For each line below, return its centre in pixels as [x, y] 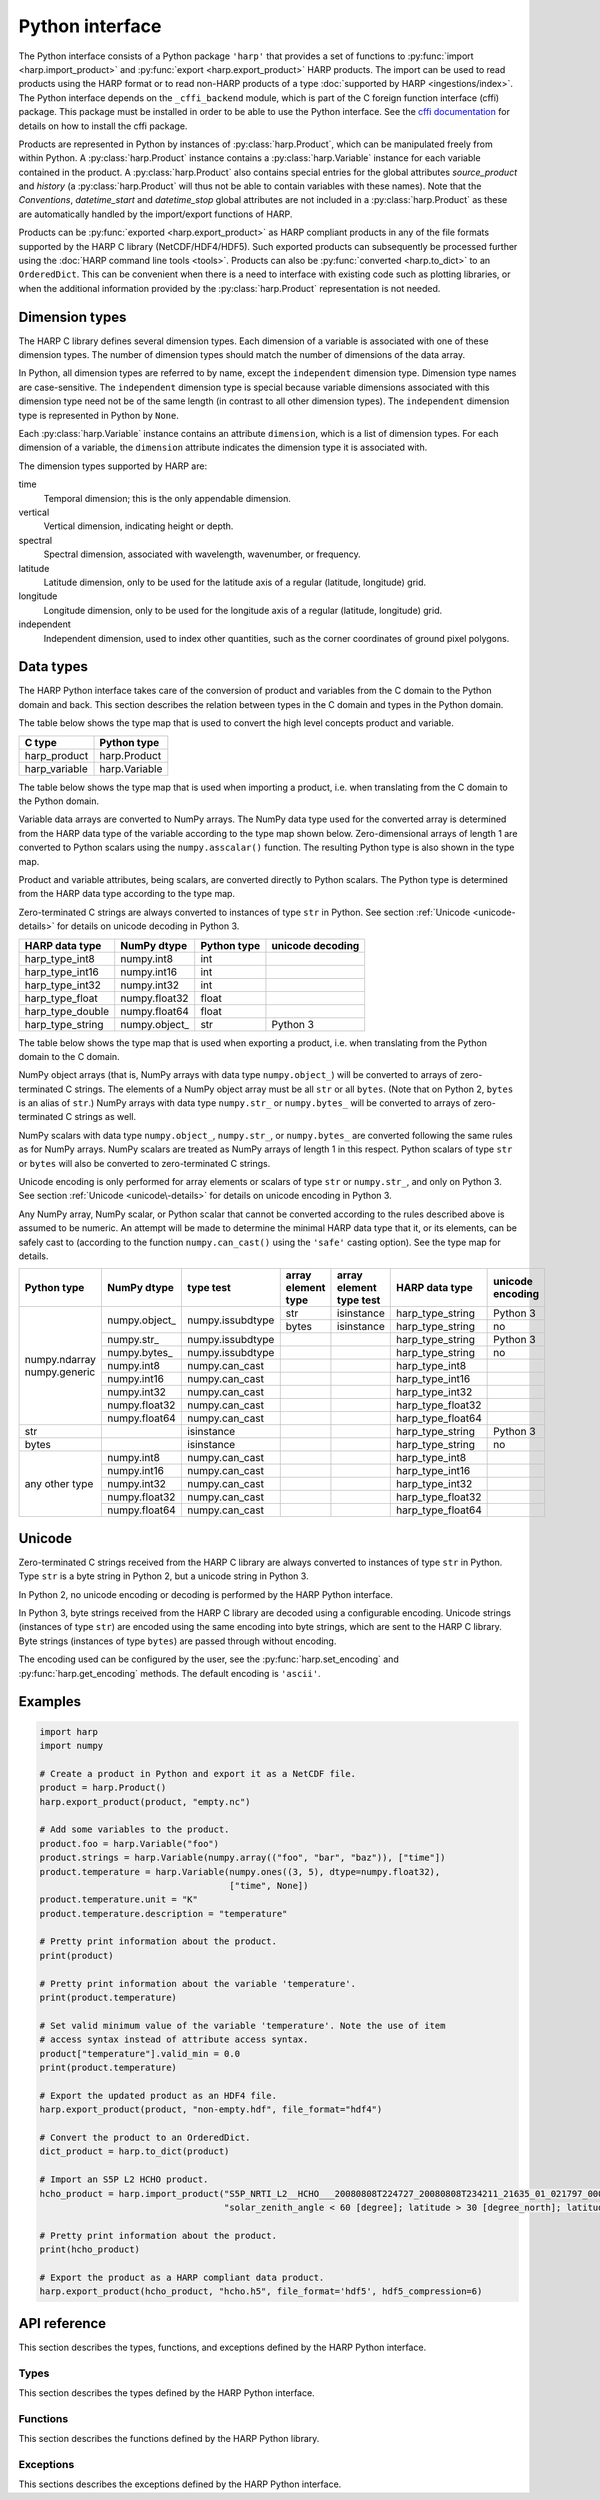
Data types [53, 666]
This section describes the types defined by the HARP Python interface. [166, 2392]
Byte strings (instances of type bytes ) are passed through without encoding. [177, 1641]
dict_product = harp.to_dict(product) [134, 2151]
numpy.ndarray [60, 1360]
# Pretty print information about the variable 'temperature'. [198, 1983]
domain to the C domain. [69, 1056]
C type [40, 742]
